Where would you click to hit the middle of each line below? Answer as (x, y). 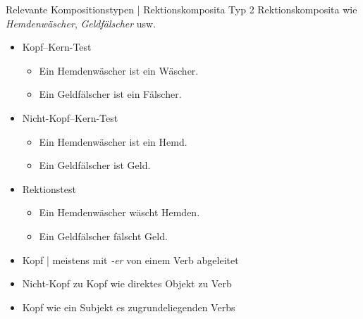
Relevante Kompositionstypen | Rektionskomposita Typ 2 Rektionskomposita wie (181, 9)
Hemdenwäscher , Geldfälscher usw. (81, 23)
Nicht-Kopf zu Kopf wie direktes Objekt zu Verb (127, 283)
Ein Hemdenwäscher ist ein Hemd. (113, 141)
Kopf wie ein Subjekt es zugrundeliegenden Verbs (129, 307)
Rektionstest (49, 188)
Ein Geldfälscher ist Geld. (95, 165)
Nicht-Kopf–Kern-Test (70, 117)
